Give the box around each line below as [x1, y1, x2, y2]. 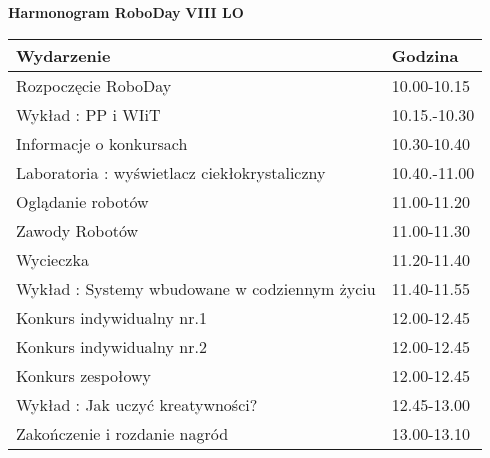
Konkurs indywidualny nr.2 [16, 334, 207, 358]
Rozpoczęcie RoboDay [16, 73, 172, 97]
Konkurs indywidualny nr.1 [16, 305, 207, 329]
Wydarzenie [16, 43, 111, 67]
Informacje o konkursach [16, 131, 188, 155]
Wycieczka [16, 247, 89, 271]
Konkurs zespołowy [16, 363, 151, 387]
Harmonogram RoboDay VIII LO [8, 2, 244, 22]
